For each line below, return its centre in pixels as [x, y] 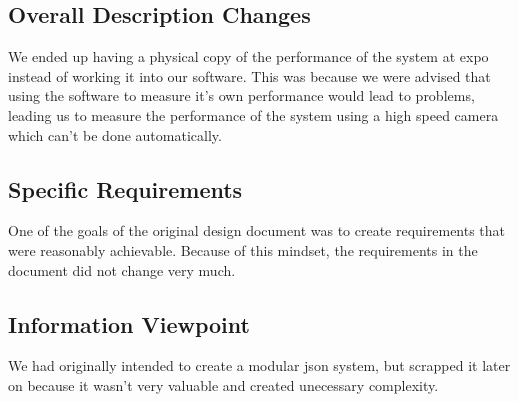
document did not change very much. [122, 269]
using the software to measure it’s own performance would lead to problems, [241, 95]
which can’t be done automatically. [115, 134]
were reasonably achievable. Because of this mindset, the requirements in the [243, 249]
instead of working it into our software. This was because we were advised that [249, 75]
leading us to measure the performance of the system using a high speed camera [253, 114]
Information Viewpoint [129, 323]
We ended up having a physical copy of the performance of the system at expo [248, 56]
